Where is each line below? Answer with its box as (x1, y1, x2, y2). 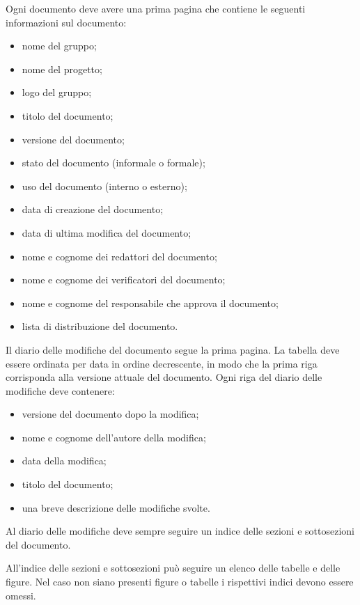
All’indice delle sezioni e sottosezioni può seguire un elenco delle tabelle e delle (6, 560, 341, 575)
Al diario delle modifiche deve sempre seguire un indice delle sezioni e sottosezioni (6, 524, 354, 538)
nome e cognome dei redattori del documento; (22, 249, 217, 263)
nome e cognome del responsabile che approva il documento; (22, 295, 279, 310)
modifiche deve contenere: (6, 383, 115, 398)
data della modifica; (22, 453, 107, 468)
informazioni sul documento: (6, 15, 127, 29)
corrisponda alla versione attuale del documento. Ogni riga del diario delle (6, 370, 322, 384)
